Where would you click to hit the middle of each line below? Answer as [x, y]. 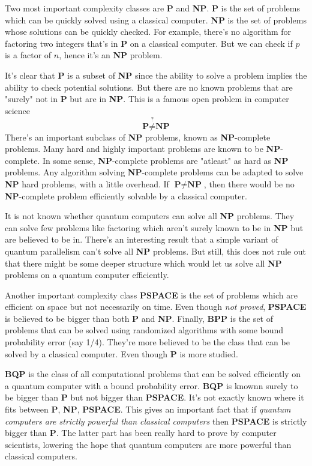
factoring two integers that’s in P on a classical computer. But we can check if [149, 43]
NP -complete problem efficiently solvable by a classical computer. [126, 195]
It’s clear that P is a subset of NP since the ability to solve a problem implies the [156, 75]
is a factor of [28, 55]
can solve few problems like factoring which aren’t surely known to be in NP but [154, 227]
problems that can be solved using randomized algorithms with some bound [144, 330]
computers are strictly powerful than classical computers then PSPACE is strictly [156, 421]
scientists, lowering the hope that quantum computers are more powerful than [148, 444]
